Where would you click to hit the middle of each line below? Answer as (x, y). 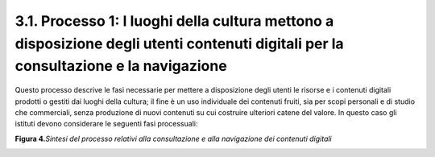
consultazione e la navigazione (121, 66)
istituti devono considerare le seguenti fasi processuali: (106, 124)
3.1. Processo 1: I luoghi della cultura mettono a (174, 21)
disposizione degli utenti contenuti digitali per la (179, 43)
